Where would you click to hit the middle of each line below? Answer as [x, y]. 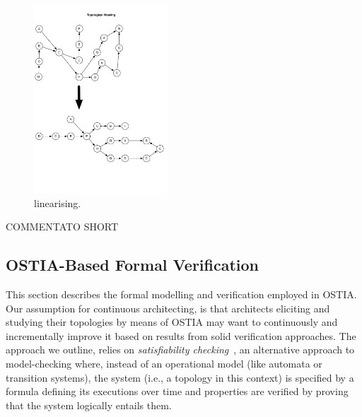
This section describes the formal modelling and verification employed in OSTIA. [181, 294]
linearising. [58, 202]
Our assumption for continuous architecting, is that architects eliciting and [168, 308]
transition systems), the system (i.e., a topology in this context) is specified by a [180, 377]
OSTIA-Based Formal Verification [133, 265]
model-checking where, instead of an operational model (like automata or [164, 364]
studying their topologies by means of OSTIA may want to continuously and [172, 322]
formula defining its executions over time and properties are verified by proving [177, 391]
